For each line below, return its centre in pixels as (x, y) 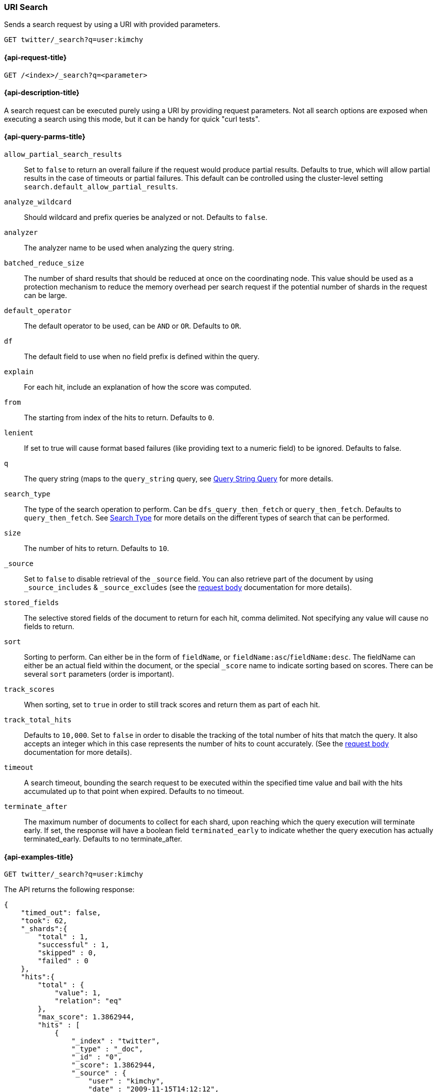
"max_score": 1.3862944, (86, 1017)
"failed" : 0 (63, 961)
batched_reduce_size (44, 263)
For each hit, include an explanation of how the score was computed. (138, 387)
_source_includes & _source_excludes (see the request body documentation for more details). (188, 588)
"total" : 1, (63, 937)
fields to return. (49, 627)
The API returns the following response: (69, 890)
